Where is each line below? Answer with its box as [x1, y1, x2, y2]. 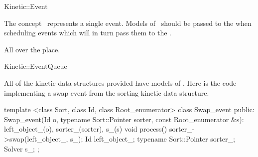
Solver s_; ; [4, 143, 39, 154]
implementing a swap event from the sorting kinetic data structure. [4, 87, 209, 98]
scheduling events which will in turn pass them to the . [4, 27, 171, 38]
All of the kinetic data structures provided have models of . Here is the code [4, 77, 237, 88]
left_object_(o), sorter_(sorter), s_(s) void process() [4, 124, 167, 134]
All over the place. [4, 44, 60, 54]
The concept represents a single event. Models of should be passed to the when [4, 17, 252, 28]
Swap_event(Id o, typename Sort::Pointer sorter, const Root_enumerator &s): [4, 114, 244, 124]
